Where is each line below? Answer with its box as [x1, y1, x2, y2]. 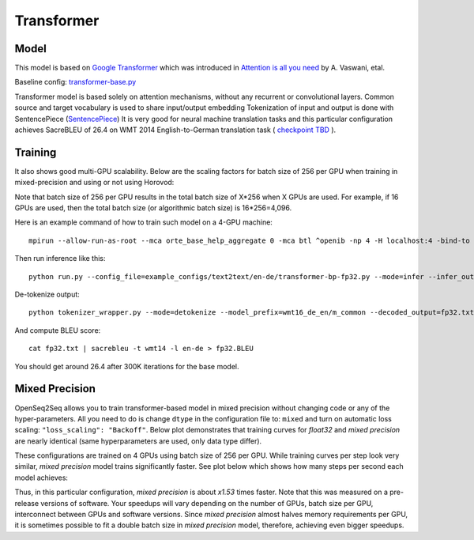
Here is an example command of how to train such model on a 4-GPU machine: [14, 217, 273, 227]
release [14, 498, 39, 508]
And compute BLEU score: [14, 325, 101, 335]
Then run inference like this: [14, 254, 106, 263]
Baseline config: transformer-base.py [14, 77, 137, 87]
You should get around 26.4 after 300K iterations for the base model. [14, 361, 239, 371]
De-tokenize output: [14, 289, 81, 300]
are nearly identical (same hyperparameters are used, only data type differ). [14, 436, 262, 446]
